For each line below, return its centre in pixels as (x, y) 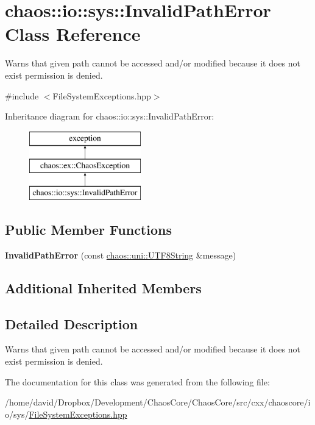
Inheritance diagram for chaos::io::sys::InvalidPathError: (110, 116)
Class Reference (73, 34)
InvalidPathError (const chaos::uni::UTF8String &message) (121, 255)
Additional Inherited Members (103, 287)
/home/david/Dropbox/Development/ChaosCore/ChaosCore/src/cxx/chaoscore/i (158, 402)
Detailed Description (72, 323)
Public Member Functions (88, 230)
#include (22, 95)
